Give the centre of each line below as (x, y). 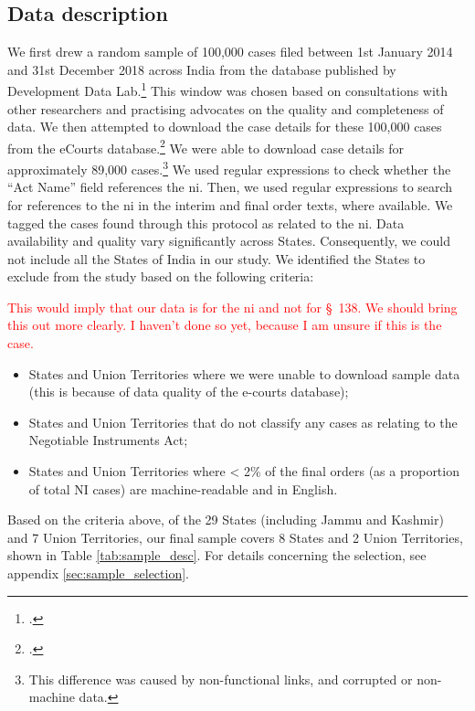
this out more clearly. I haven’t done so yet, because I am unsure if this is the (225, 325)
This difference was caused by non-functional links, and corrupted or (221, 679)
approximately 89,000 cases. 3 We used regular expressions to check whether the (229, 168)
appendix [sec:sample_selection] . (98, 573)
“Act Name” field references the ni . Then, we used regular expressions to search (230, 187)
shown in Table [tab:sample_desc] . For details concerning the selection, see (217, 555)
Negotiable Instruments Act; (108, 440)
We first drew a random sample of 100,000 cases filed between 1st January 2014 (230, 52)
